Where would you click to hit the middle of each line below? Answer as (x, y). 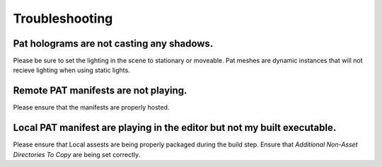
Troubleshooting (63, 18)
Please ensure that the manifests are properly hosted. (91, 108)
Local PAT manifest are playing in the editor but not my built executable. (175, 128)
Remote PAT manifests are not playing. (100, 91)
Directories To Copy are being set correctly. (77, 154)
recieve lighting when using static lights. (71, 70)
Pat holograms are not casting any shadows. (113, 44)
